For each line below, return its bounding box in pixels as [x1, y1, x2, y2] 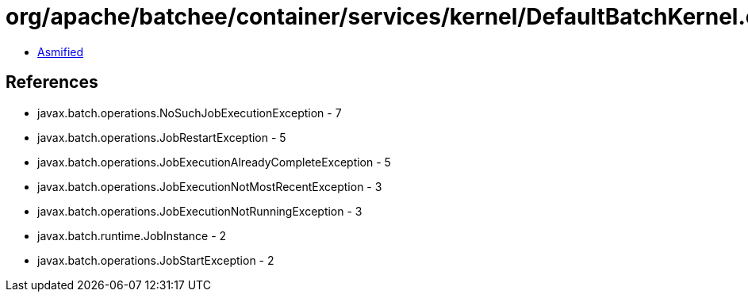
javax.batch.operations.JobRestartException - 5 [37, 130, 286, 144]
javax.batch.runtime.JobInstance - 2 [37, 228, 227, 243]
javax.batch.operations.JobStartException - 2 [37, 253, 274, 267]
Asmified [37, 44, 84, 59]
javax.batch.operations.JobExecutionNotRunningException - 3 [37, 204, 362, 218]
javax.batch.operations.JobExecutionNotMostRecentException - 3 [37, 179, 382, 193]
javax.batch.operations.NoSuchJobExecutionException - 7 [37, 105, 342, 120]
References [6, 72, 98, 93]
